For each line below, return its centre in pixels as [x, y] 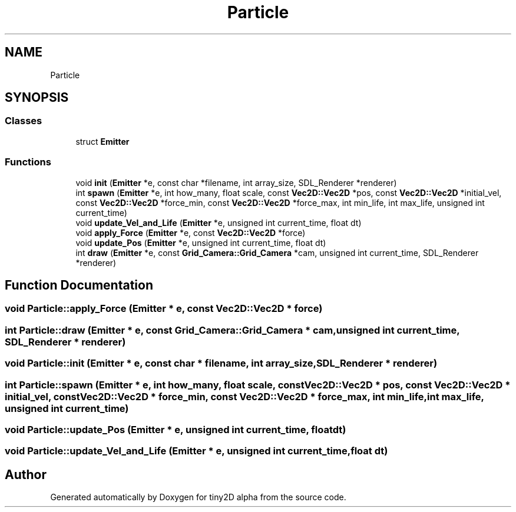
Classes [24, 121]
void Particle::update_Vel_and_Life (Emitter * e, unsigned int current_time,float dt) [196, 451]
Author [26, 474]
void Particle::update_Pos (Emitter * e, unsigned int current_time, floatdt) [176, 429]
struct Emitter [102, 141]
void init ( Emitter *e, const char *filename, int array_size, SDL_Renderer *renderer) [236, 182]
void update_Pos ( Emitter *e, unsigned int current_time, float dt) [201, 242]
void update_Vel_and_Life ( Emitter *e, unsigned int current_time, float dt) [219, 222]
